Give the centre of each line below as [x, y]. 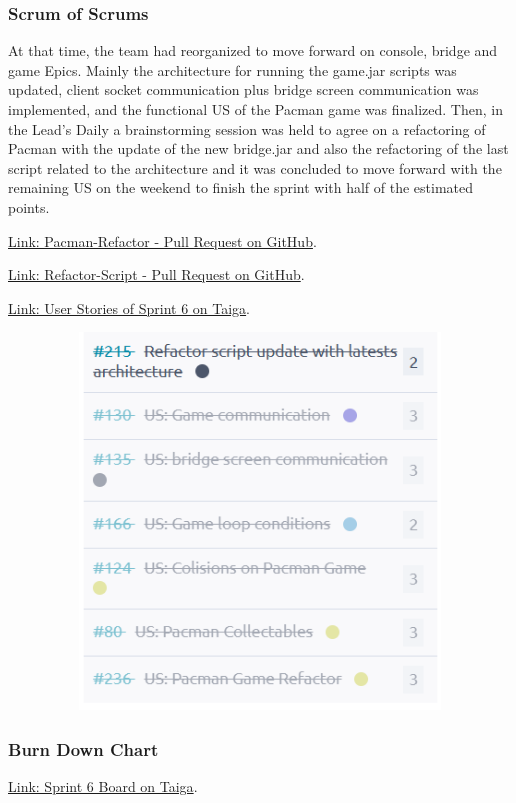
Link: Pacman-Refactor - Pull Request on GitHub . [162, 240]
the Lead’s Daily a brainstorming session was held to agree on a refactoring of [247, 128]
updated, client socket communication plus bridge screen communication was [243, 89]
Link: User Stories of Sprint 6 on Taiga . [129, 307]
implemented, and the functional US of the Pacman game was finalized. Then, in [255, 109]
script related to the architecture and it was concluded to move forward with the [255, 167]
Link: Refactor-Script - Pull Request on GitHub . [156, 274]
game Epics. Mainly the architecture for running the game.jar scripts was [232, 69]
